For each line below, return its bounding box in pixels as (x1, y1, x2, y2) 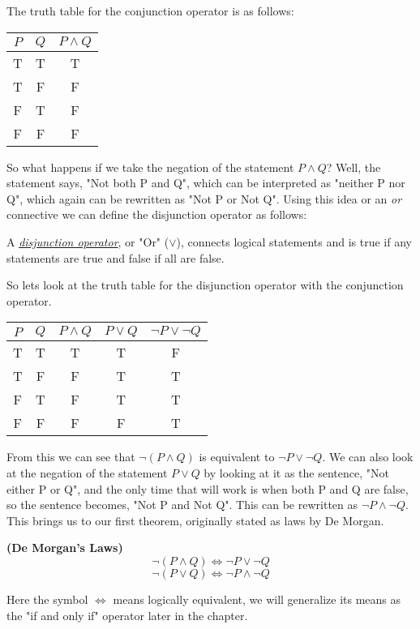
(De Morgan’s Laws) (6, 539, 123, 556)
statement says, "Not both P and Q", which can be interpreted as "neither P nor (6, 174, 405, 191)
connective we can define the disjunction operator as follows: (6, 206, 307, 223)
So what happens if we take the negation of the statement (6, 158, 294, 175)
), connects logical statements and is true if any (176, 233, 412, 250)
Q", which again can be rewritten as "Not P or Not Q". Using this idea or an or (6, 190, 402, 207)
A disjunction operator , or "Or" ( (6, 233, 169, 250)
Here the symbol (6, 590, 88, 607)
